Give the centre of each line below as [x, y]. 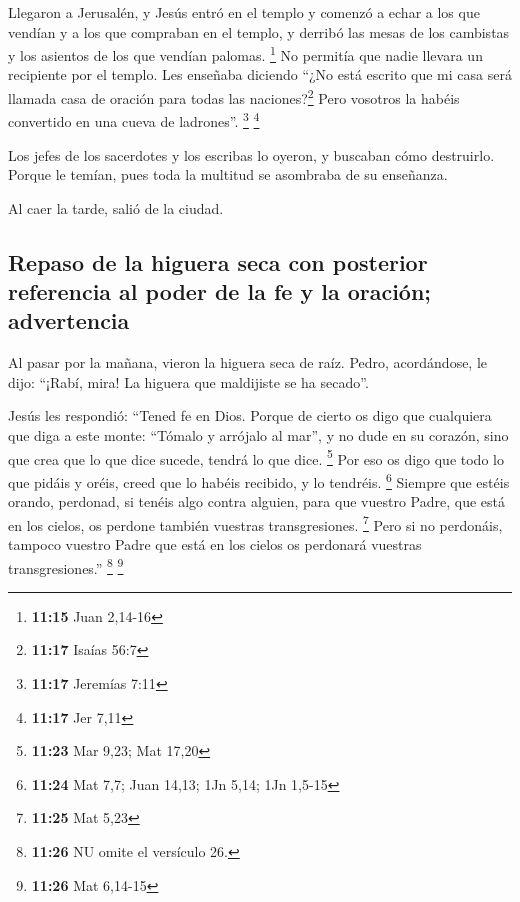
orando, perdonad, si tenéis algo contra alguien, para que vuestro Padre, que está [256, 501]
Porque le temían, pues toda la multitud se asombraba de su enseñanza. [228, 174]
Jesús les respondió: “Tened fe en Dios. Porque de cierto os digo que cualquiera [250, 415]
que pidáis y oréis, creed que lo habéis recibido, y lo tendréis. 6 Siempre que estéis [259, 480]
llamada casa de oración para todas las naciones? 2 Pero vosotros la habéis [234, 96]
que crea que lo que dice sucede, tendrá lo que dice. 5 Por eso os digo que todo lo [256, 457]
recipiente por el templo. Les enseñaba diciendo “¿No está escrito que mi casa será [260, 74]
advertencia [69, 320]
